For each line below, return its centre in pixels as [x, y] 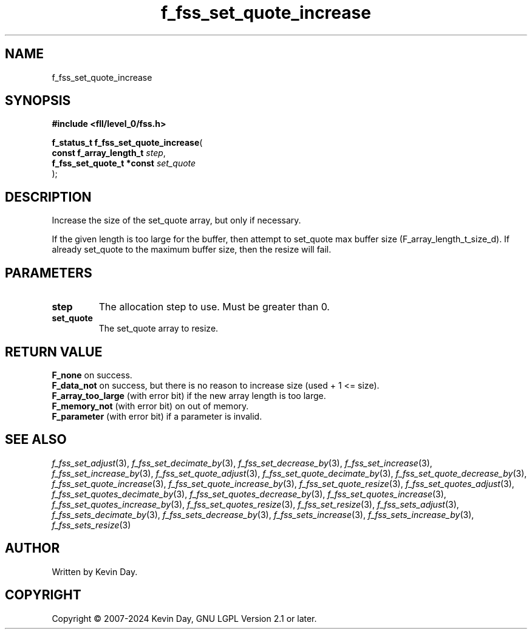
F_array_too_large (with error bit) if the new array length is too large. [189, 395]
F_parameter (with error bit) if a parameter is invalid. [157, 416]
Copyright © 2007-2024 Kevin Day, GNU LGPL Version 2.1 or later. [184, 618]
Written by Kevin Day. [95, 571]
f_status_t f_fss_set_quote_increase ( [127, 143]
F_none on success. [92, 375]
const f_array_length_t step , [109, 153]
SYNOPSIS [38, 101]
